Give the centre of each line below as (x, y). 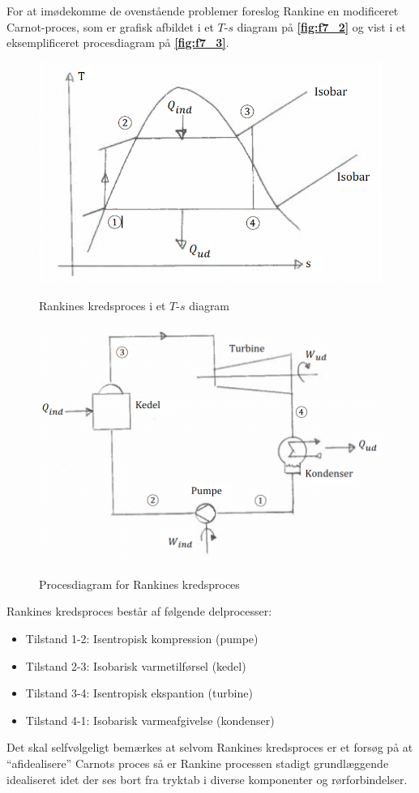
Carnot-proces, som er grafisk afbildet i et (110, 26)
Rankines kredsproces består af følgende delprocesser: (139, 611)
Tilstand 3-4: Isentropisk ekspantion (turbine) (139, 693)
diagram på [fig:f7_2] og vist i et (321, 26)
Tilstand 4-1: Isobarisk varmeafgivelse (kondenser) (150, 720)
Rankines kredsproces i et (103, 306)
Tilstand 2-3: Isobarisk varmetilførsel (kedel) (136, 665)
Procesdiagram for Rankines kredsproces (139, 584)
